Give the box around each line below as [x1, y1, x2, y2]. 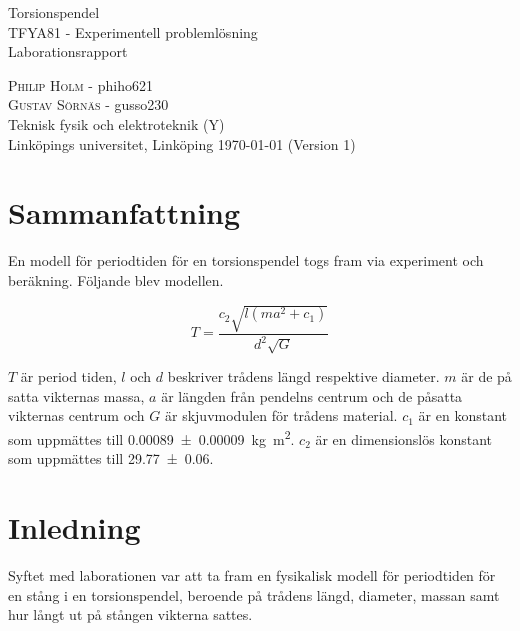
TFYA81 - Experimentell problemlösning [8, 21, 258, 42]
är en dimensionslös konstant [315, 428, 492, 449]
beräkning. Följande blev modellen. [8, 269, 224, 290]
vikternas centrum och [8, 405, 145, 426]
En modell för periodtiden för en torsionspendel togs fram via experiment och [8, 250, 484, 271]
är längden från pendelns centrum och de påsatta [161, 385, 463, 406]
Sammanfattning [8, 192, 241, 233]
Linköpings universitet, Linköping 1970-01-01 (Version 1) [8, 133, 356, 154]
